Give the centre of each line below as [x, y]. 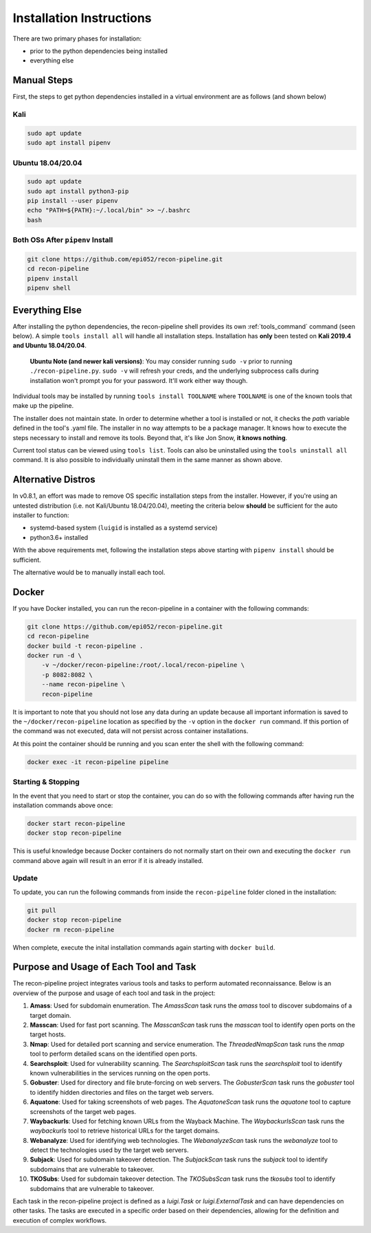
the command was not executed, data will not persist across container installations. [131, 731]
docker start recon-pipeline [76, 823]
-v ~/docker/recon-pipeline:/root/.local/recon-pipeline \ [143, 665]
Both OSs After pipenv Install [63, 240]
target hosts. [48, 1034]
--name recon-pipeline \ [83, 685]
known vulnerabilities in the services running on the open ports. [120, 1073]
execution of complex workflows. [60, 1220]
